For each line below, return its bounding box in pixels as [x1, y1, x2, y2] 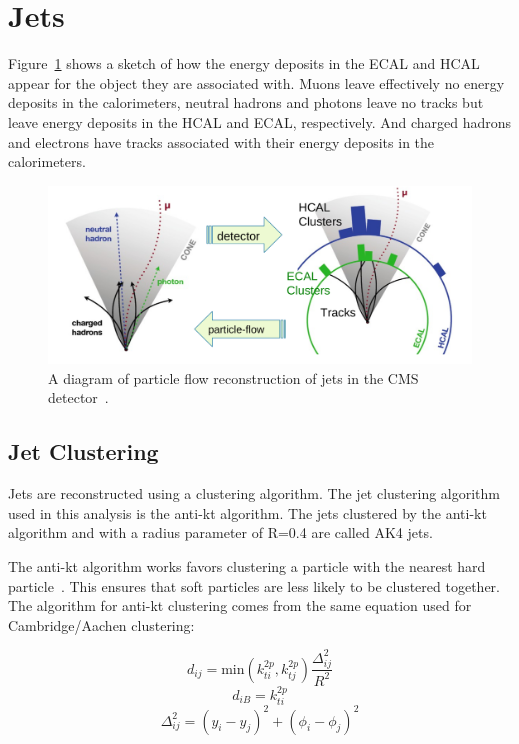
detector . [48, 387, 109, 408]
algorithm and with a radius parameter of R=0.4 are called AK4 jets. [8, 522, 433, 543]
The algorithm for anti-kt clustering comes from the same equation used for [8, 595, 472, 616]
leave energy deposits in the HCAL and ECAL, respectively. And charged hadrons [8, 111, 512, 132]
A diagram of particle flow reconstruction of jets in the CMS [48, 367, 419, 388]
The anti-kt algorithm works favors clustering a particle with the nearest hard [8, 555, 486, 576]
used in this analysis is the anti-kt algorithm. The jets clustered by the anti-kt [8, 502, 487, 523]
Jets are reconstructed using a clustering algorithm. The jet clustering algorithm [8, 483, 501, 504]
